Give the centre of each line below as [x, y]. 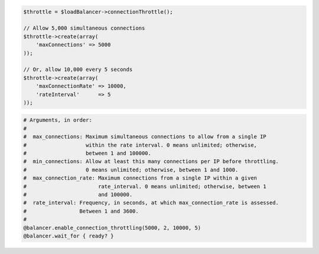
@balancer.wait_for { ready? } [69, 236]
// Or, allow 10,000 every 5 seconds [78, 70]
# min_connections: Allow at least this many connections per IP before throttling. [151, 162]
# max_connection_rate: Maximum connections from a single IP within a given [140, 178]
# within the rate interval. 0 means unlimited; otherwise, [140, 145]
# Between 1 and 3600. [81, 211]
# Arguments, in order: [58, 120]
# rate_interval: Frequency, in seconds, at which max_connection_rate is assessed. [151, 203]
